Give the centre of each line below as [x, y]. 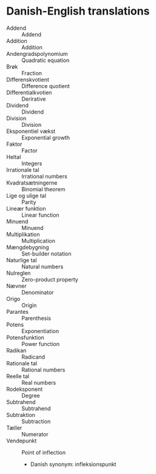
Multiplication [39, 240]
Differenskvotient [28, 80]
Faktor [14, 144]
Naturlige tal [22, 260]
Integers [32, 163]
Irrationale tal [23, 170]
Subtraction [36, 421]
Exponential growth [46, 137]
